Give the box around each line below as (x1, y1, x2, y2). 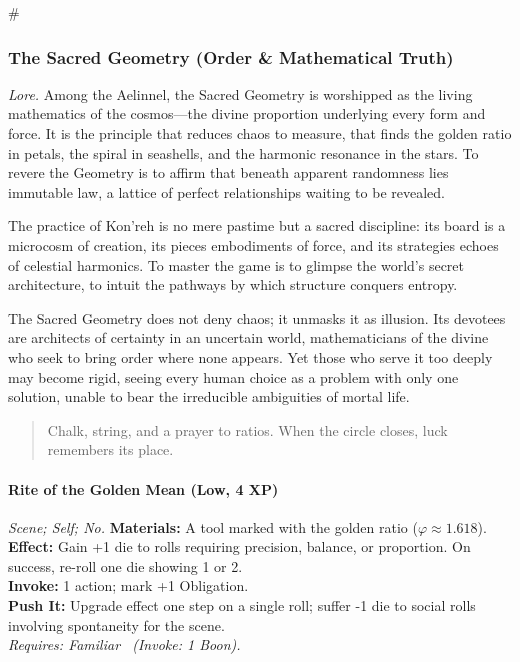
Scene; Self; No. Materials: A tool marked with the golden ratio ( (8, 516, 418, 537)
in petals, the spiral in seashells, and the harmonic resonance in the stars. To (8, 142, 479, 163)
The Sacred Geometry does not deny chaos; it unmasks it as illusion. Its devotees (8, 307, 506, 328)
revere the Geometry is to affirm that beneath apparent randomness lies (8, 162, 449, 183)
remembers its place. (47, 439, 174, 460)
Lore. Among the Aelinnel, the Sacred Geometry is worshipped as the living (8, 83, 473, 104)
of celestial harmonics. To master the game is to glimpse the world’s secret (8, 254, 464, 275)
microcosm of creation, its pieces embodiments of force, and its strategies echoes (8, 234, 499, 255)
